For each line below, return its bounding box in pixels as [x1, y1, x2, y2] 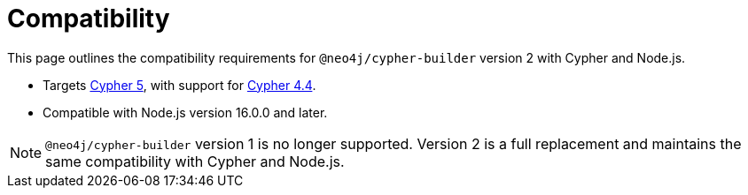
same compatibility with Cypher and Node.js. [45, 152, 345, 170]
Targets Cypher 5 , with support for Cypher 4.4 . [43, 77, 316, 93]
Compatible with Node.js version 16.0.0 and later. [43, 104, 328, 120]
